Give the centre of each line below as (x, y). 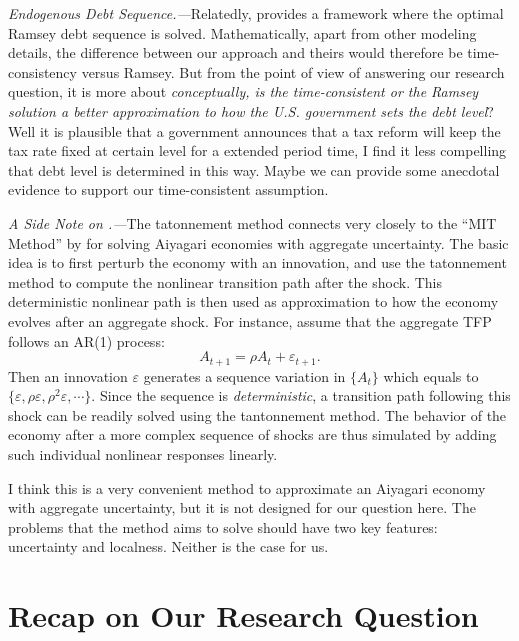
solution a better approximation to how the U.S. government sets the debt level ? (251, 110)
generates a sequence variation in (244, 375)
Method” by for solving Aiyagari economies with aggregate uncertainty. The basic (258, 242)
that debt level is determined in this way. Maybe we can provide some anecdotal (254, 169)
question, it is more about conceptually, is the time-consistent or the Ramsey (243, 91)
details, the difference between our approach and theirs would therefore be (235, 52)
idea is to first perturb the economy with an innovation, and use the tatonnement (257, 262)
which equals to (431, 375)
